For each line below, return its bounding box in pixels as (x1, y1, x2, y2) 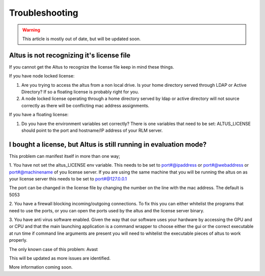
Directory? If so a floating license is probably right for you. (21, 89, 139, 95)
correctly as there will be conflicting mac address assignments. (21, 102, 150, 108)
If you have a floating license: (9, 112, 69, 118)
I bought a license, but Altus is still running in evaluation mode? (9, 140, 207, 149)
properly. (9, 237, 27, 243)
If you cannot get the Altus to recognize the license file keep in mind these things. (9, 64, 174, 70)
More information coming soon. (9, 264, 73, 270)
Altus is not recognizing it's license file (9, 51, 131, 59)
